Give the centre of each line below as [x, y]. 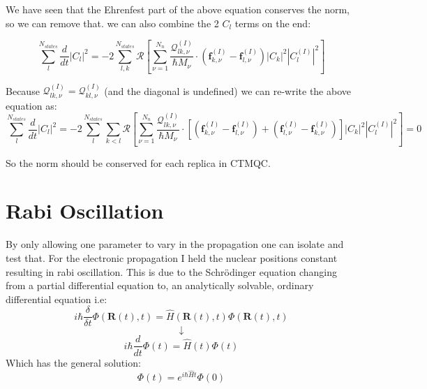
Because [23, 90]
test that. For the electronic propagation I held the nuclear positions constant [172, 258]
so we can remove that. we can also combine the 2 [112, 23]
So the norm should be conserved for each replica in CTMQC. [138, 162]
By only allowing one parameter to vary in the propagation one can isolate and [175, 244]
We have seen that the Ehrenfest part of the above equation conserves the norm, [178, 9]
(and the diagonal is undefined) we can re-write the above [228, 90]
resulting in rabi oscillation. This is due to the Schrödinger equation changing [171, 271]
